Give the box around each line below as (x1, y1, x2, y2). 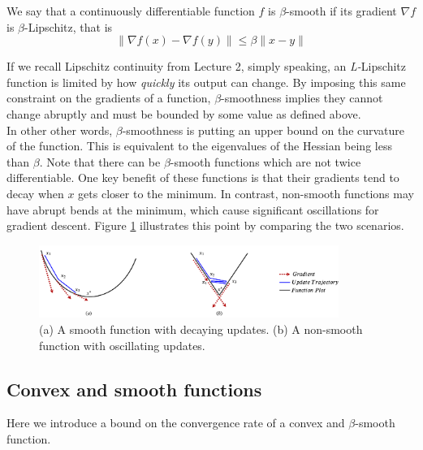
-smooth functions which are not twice (170, 153, 361, 170)
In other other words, (6, 121, 113, 138)
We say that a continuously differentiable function (6, 2, 255, 19)
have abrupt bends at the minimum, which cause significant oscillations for (6, 201, 379, 218)
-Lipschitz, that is (24, 18, 113, 35)
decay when (6, 184, 64, 201)
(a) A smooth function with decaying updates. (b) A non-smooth (39, 321, 363, 337)
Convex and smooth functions (6, 376, 262, 401)
